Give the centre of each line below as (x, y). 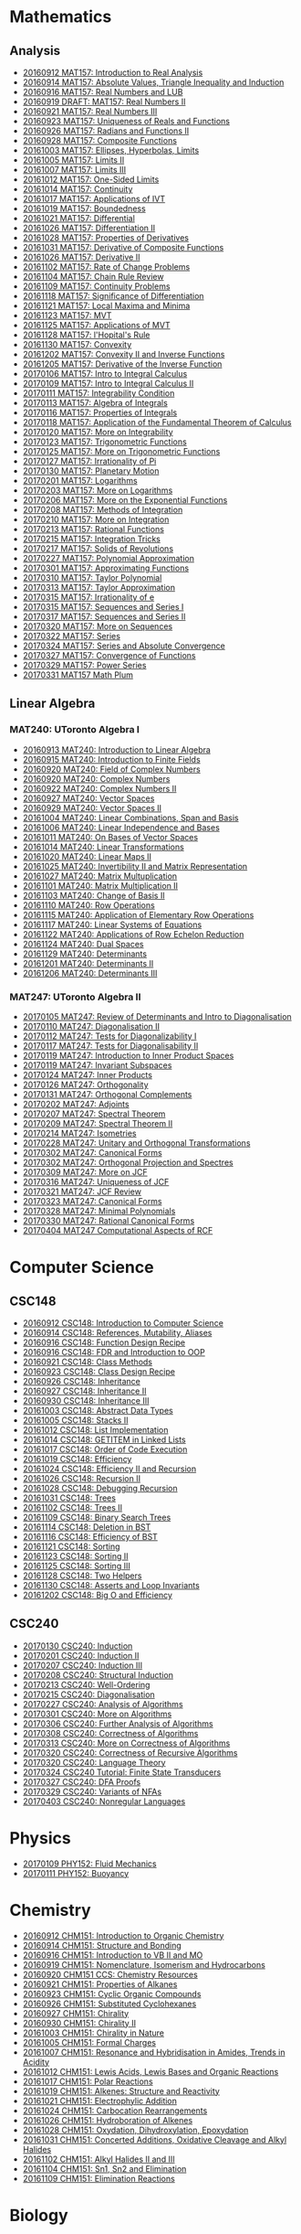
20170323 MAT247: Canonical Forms (92, 1201)
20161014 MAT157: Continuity (78, 189)
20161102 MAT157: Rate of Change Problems (106, 267)
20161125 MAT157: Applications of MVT (96, 325)
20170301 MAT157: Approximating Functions (106, 568)
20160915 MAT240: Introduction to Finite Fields (111, 759)
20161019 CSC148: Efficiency (77, 1459)
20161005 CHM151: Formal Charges (89, 2042)
